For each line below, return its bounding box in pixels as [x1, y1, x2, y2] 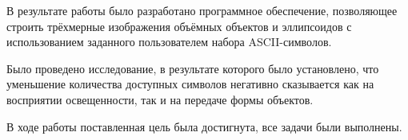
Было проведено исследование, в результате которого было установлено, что [6, 60, 379, 76]
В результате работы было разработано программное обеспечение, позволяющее [6, 2, 398, 18]
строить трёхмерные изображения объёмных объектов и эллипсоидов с [6, 17, 352, 34]
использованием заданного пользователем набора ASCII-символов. [6, 33, 332, 50]
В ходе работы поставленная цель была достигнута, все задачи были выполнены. [6, 118, 402, 134]
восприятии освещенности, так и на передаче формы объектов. [6, 91, 314, 107]
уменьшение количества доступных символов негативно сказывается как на [6, 76, 374, 92]
